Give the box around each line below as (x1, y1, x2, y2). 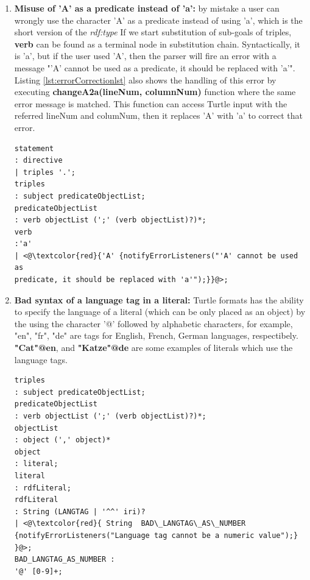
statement (14, 144, 54, 153)
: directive (14, 156, 63, 165)
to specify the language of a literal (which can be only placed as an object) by (14, 305, 306, 318)
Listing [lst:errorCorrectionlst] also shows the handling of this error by (14, 73, 277, 86)
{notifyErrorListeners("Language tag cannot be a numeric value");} (14, 531, 298, 540)
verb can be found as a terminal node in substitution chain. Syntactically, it (14, 37, 301, 50)
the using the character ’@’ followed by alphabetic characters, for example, (14, 317, 293, 330)
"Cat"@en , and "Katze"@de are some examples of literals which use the (14, 341, 293, 354)
